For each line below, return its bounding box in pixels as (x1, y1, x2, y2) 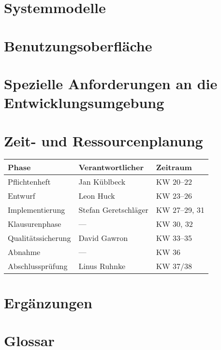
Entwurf (8, 190, 35, 202)
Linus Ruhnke (78, 260, 126, 272)
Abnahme (8, 246, 41, 258)
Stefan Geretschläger (78, 204, 148, 216)
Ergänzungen (4, 292, 92, 312)
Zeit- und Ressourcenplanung (4, 130, 203, 150)
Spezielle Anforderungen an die (4, 73, 218, 93)
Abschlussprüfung (8, 260, 68, 272)
